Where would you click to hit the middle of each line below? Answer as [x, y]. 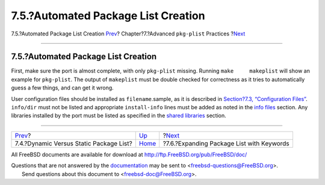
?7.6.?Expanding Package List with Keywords [226, 143]
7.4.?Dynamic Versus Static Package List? [73, 143]
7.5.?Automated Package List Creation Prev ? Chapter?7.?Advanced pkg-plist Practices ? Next [128, 34]
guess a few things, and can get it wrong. [62, 88]
